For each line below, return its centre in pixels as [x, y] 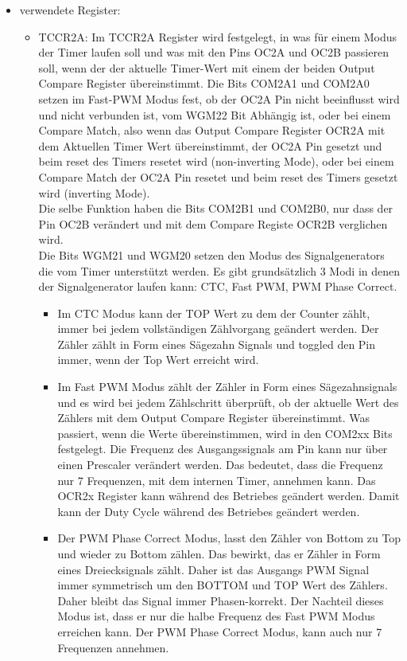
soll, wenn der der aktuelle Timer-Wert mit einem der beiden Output [207, 67]
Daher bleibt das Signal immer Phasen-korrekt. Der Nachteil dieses [221, 600]
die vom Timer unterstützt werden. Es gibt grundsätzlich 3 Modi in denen [219, 270]
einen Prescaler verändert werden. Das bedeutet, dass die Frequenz [220, 465]
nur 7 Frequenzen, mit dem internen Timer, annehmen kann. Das [217, 480]
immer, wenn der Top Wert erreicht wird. [158, 360]
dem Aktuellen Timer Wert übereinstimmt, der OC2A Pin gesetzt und [210, 145]
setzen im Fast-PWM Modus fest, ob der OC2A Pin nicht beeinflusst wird [219, 98]
